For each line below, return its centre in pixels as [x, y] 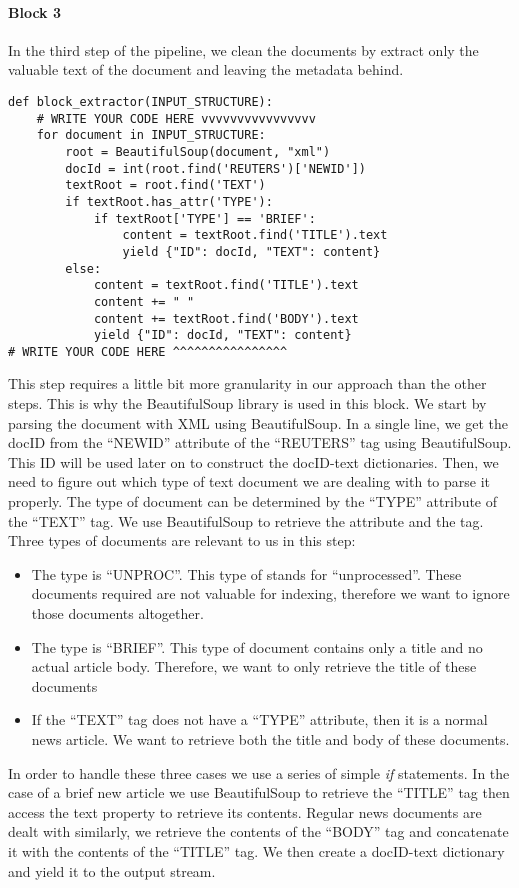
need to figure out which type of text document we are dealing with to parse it [249, 481]
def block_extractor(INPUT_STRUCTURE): [140, 101]
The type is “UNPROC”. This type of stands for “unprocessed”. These [246, 573]
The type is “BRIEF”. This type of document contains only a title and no [257, 646]
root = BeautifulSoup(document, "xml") [198, 151]
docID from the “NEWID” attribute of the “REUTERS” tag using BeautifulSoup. [260, 442]
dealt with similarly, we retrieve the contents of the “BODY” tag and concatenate [258, 831]
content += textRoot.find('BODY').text [226, 318]
